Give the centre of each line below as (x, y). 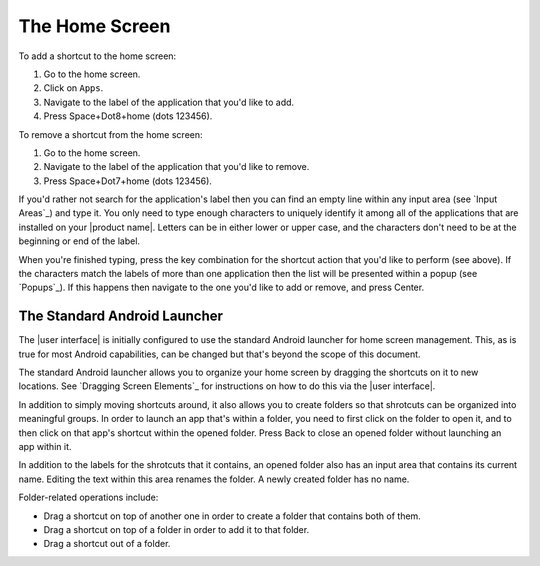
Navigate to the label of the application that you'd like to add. (169, 102)
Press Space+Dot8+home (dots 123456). (128, 116)
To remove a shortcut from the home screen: (111, 134)
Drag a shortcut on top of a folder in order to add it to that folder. (176, 529)
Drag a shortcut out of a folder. (107, 544)
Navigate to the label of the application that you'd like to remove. (176, 167)
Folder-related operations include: (88, 497)
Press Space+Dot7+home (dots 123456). (127, 181)
